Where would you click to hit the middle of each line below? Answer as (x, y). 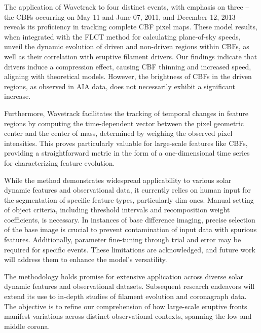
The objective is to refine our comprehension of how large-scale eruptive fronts (126, 306)
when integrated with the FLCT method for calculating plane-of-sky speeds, (122, 36)
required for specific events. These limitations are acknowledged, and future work (130, 249)
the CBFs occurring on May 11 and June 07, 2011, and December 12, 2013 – (123, 16)
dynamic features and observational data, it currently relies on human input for (128, 190)
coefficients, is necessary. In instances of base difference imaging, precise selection (130, 219)
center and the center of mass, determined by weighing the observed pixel (118, 133)
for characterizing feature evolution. (60, 162)
